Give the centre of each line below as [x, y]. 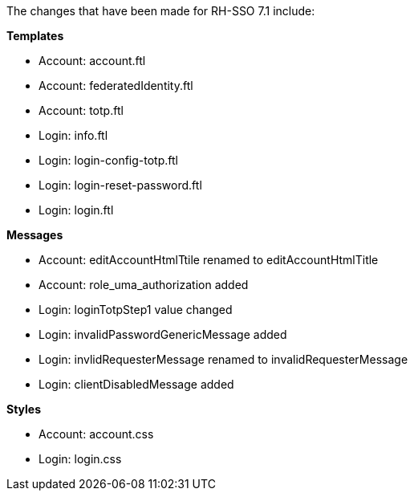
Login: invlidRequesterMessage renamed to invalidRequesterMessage [223, 359]
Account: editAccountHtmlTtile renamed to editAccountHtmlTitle [209, 260]
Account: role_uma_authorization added [144, 285]
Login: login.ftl [76, 210]
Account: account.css [96, 434]
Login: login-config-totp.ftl [108, 160]
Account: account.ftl [92, 61]
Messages [35, 235]
